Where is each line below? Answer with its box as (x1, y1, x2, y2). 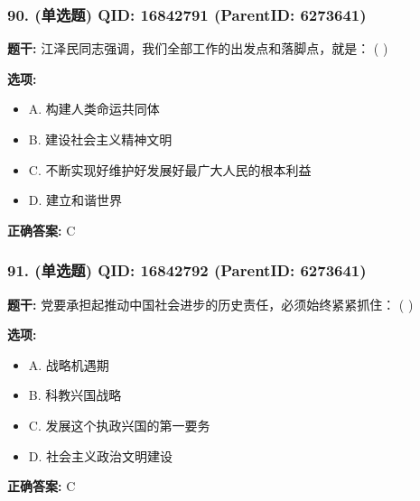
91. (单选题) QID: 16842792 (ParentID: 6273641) (7, 259, 367, 282)
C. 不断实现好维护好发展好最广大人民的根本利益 (28, 160, 312, 179)
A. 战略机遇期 (28, 355, 109, 374)
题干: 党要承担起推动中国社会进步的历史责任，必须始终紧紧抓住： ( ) (7, 294, 414, 313)
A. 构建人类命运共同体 (28, 99, 160, 118)
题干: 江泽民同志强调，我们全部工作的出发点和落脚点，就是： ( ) (7, 39, 388, 58)
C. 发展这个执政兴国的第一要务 (28, 415, 210, 434)
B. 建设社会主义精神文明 (28, 130, 173, 148)
